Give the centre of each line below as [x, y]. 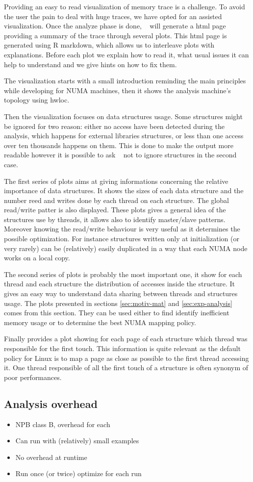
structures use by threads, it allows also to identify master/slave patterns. [115, 219]
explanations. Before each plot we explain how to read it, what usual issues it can [126, 54]
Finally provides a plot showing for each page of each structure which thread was [126, 339]
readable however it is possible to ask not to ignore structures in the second [120, 155]
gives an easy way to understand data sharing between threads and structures [121, 293]
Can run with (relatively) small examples [77, 441]
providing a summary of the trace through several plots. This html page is [115, 35]
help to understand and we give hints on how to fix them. [90, 64]
